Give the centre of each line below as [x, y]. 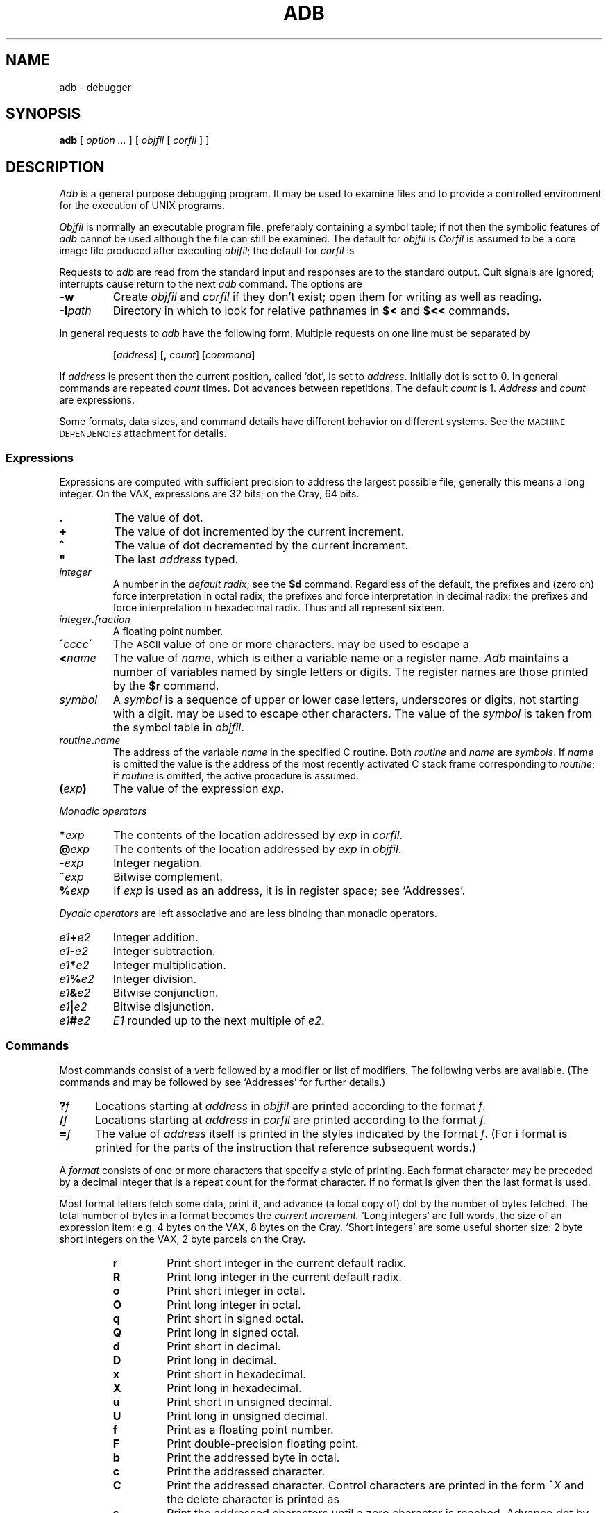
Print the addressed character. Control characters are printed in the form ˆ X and [375, 1485]
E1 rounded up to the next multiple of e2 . [219, 1021]
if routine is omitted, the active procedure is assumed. [236, 776]
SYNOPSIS [43, 114]
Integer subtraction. [164, 951]
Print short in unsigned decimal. [250, 1402]
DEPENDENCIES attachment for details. [143, 433]
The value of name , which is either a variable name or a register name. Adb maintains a [341, 658]
